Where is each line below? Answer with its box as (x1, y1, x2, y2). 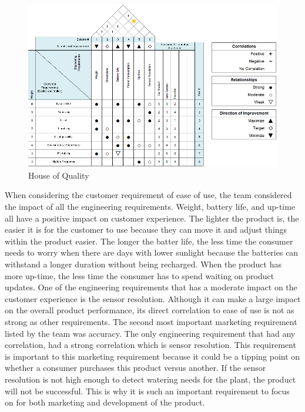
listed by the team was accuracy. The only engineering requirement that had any (5, 327, 296, 339)
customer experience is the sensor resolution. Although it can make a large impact (5, 292, 301, 304)
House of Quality (28, 169, 89, 181)
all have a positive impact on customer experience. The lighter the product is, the (5, 212, 299, 224)
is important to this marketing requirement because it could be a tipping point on (5, 350, 300, 362)
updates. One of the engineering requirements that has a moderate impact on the (5, 281, 297, 293)
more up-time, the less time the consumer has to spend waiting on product (5, 269, 274, 282)
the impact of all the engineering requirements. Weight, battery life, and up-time (5, 200, 296, 213)
